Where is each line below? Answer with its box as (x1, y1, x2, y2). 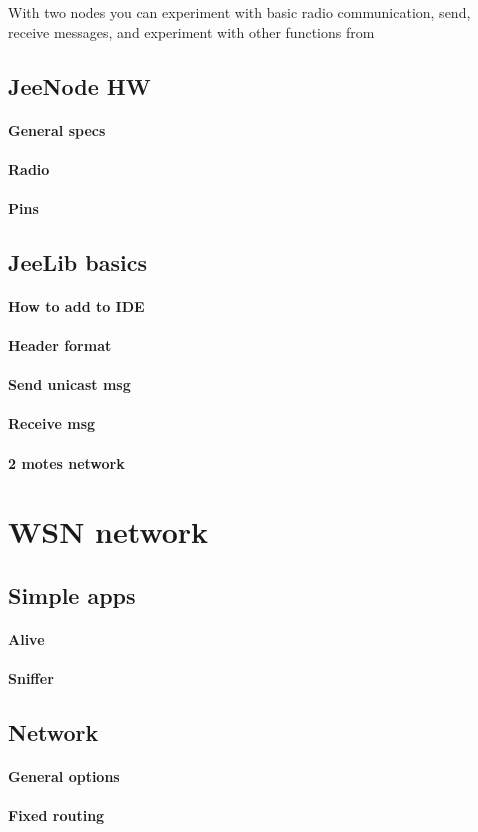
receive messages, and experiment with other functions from (8, 21, 375, 42)
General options (8, 766, 120, 787)
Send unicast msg (8, 374, 131, 395)
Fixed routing (8, 805, 105, 826)
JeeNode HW (8, 70, 151, 101)
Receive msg (8, 413, 96, 434)
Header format (8, 335, 112, 356)
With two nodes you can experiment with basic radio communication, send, (8, 2, 471, 22)
